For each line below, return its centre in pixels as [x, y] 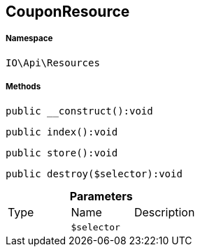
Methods [23, 87]
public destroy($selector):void [94, 173]
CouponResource [68, 12]
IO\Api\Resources [53, 62]
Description [164, 212]
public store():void [62, 153]
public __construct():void [79, 111]
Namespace [29, 39]
